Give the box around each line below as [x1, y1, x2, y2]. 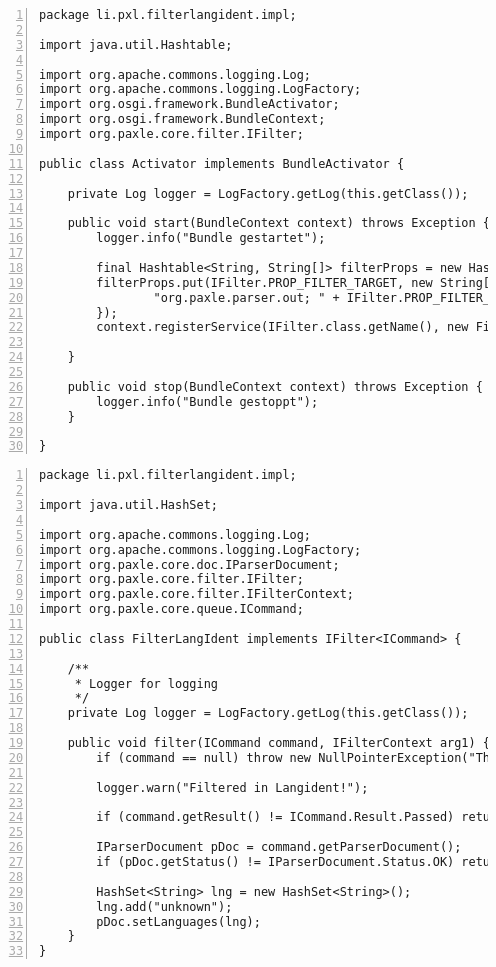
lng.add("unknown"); [96, 899, 233, 914]
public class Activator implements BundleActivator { [39, 156, 405, 171]
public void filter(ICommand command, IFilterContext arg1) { [67, 736, 491, 750]
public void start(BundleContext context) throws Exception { [67, 216, 491, 231]
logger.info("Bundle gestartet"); [96, 231, 326, 246]
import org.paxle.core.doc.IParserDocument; [39, 557, 340, 572]
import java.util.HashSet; [39, 498, 218, 512]
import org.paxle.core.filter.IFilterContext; [39, 587, 354, 602]
